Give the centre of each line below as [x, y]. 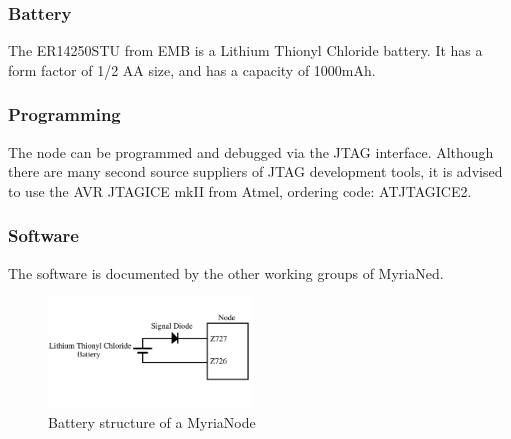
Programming [64, 114]
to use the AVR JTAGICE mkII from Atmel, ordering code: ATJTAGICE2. [240, 190]
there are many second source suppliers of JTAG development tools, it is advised [255, 171]
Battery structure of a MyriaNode [152, 421]
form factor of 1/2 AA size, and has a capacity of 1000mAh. [192, 69]
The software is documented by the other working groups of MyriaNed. [226, 272]
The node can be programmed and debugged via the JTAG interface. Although [251, 151]
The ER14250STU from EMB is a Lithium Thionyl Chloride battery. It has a [245, 50]
